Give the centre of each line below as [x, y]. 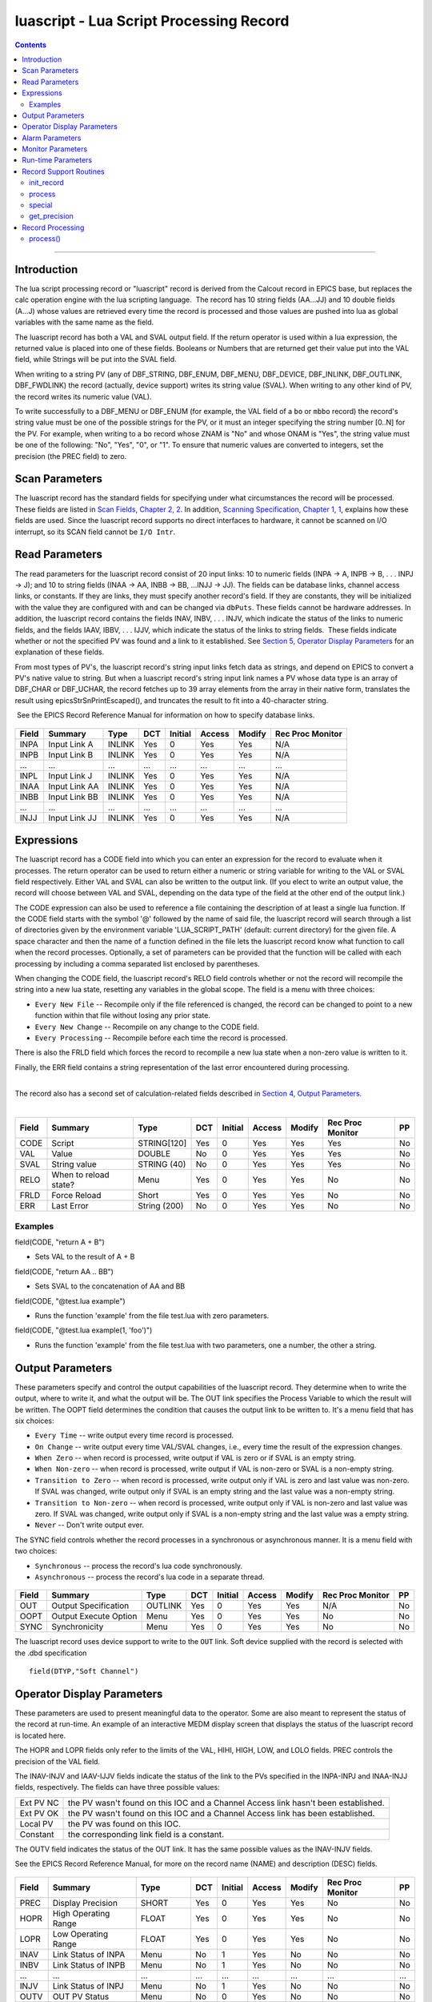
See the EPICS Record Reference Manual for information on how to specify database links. [166, 715]
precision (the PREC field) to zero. [71, 456]
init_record [46, 183]
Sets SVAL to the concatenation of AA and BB [110, 1286]
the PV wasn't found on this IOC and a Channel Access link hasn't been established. [226, 1803]
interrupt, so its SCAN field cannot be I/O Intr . [95, 532]
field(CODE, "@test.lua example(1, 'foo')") [84, 1330]
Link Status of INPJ [88, 1986]
